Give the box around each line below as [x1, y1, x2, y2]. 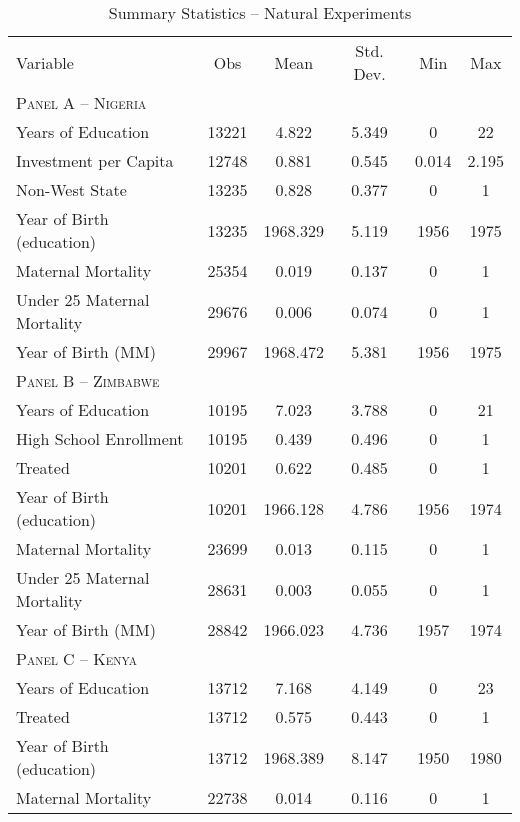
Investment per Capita [16, 149, 174, 172]
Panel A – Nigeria [16, 91, 147, 114]
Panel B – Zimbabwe [16, 369, 160, 392]
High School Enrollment [16, 427, 184, 450]
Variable [16, 50, 74, 74]
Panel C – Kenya [16, 647, 138, 670]
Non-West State [16, 178, 127, 201]
